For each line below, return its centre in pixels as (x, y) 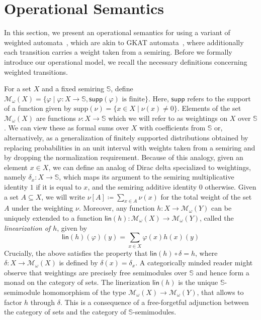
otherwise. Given (231, 187)
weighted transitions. (36, 71)
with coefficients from (172, 128)
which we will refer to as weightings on (168, 118)
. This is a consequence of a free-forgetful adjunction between (155, 302)
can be (222, 208)
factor (13, 302)
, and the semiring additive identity (142, 187)
